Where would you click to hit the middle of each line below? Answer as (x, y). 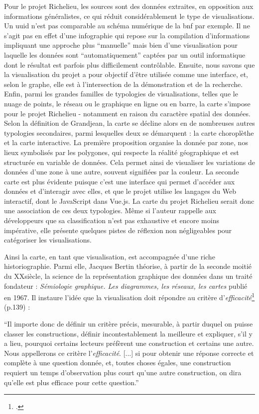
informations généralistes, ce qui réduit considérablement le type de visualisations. (129, 16)
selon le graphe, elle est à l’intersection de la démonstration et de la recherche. (124, 84)
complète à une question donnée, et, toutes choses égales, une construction (118, 363)
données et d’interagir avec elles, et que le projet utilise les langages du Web (120, 191)
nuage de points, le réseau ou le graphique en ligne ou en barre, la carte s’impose (127, 103)
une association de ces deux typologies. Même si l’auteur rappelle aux (110, 210)
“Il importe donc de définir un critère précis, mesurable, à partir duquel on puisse (129, 324)
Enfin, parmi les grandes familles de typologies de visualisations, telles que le (121, 94)
